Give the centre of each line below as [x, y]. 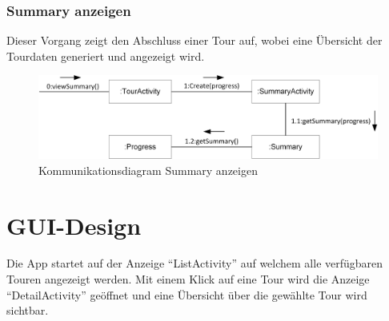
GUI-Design [74, 225]
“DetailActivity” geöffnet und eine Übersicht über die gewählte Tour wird [187, 294]
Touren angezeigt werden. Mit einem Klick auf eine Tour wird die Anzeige [188, 279]
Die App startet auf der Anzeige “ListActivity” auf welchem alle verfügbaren [195, 263]
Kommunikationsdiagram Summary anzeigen [148, 170]
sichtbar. [28, 310]
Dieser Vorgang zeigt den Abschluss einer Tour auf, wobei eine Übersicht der [194, 40]
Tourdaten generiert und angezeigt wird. [106, 55]
